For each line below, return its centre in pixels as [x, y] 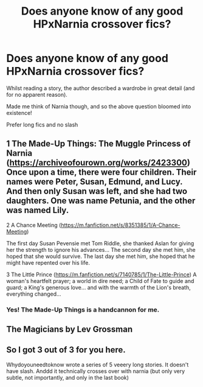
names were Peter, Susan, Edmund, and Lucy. [95, 182]
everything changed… [34, 294]
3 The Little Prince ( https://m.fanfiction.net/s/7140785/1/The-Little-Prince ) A [101, 274]
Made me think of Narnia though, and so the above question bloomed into [99, 106]
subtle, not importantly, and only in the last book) [68, 377]
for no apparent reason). [37, 94]
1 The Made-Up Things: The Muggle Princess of [98, 144]
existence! [19, 113]
